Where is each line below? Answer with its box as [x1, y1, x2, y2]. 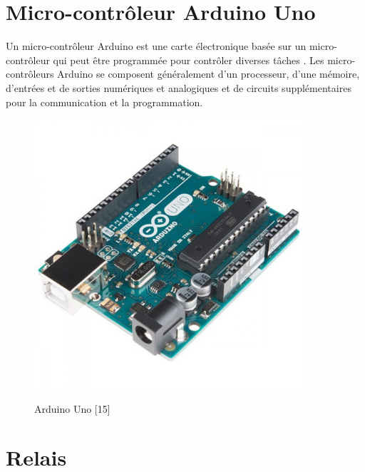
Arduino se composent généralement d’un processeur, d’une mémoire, [57, 66, 360, 81]
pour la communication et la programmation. [6, 94, 203, 109]
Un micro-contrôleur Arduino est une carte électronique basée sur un [6, 39, 307, 53]
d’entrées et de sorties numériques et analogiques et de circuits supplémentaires [6, 80, 351, 95]
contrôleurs [6, 66, 54, 81]
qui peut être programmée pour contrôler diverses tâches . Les [53, 52, 324, 67]
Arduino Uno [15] [34, 401, 110, 416]
